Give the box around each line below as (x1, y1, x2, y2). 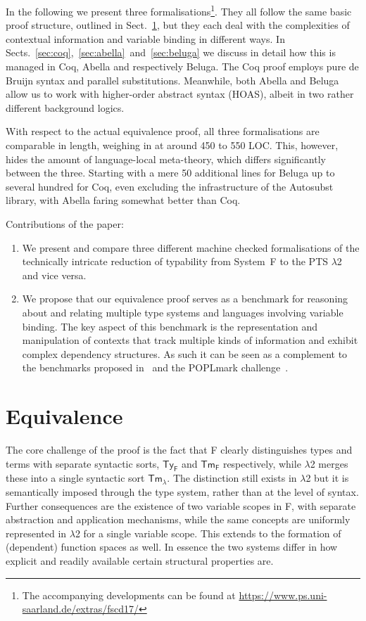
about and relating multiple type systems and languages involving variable (22, 305, 343, 319)
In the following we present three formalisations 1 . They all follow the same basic (6, 2, 352, 18)
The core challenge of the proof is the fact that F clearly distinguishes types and (6, 442, 353, 457)
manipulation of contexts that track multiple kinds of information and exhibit (22, 333, 358, 347)
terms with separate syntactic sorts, (6, 456, 160, 470)
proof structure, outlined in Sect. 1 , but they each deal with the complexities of (6, 18, 350, 32)
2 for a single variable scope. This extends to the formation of (75, 525, 341, 540)
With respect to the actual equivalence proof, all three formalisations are (6, 124, 320, 139)
